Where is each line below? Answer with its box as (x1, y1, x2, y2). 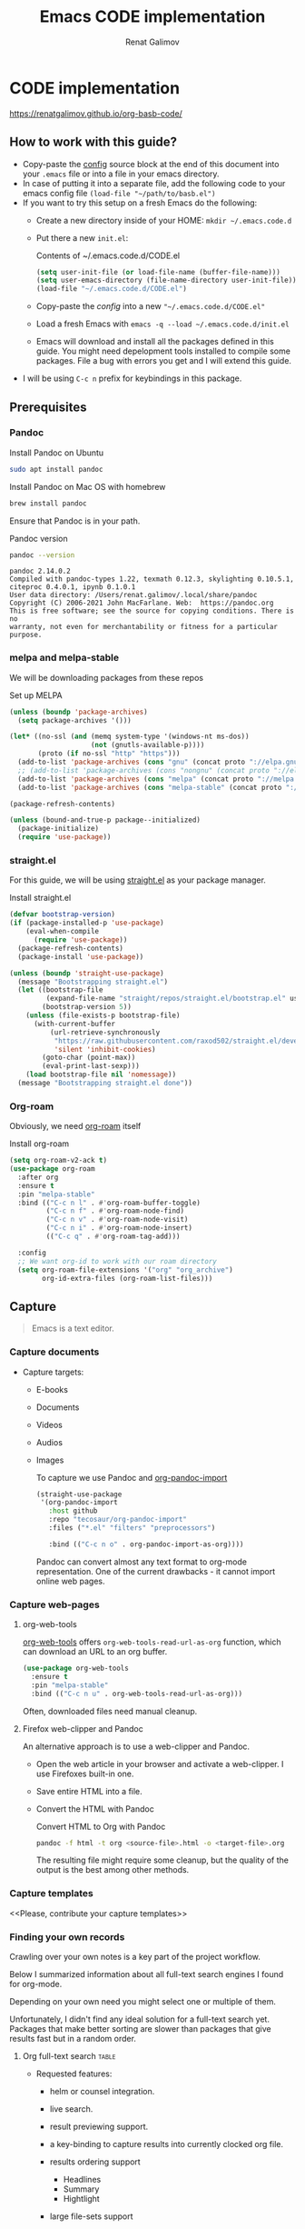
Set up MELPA (9, 689, 63, 701)
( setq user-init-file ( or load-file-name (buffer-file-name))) (35, 267, 281, 276)
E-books (35, 1384, 68, 1394)
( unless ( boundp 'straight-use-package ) (9, 968, 165, 978)
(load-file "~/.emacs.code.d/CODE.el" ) (35, 285, 188, 294)
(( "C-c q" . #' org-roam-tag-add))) (45, 1232, 181, 1242)
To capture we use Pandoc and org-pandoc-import (35, 1472, 228, 1483)
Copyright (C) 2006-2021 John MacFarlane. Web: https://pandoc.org (9, 598, 274, 608)
